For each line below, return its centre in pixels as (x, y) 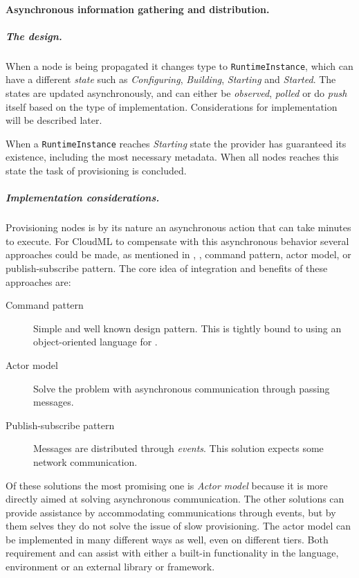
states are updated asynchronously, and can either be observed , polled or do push (176, 93)
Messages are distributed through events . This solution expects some (178, 448)
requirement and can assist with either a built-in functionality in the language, (172, 553)
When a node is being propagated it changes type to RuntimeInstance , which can (179, 65)
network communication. (85, 461)
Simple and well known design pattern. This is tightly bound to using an (187, 328)
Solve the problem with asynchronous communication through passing (182, 388)
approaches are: (38, 281)
